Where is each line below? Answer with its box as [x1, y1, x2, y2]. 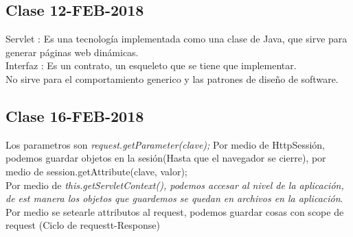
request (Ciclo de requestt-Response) [5, 218, 160, 232]
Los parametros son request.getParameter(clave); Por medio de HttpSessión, [5, 137, 325, 151]
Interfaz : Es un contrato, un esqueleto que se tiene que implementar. [5, 58, 297, 73]
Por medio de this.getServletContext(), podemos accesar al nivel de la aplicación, [5, 177, 344, 192]
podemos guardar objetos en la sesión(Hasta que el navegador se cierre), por [5, 151, 326, 165]
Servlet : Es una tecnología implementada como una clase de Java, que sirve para [5, 32, 348, 46]
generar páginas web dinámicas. [5, 45, 139, 59]
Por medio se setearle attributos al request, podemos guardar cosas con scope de [5, 204, 344, 219]
